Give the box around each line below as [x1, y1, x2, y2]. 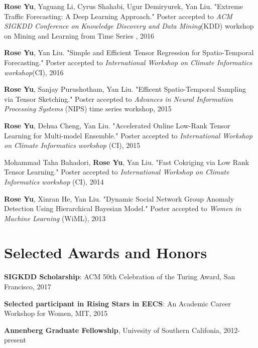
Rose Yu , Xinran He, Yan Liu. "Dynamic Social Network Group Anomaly [4, 193, 234, 204]
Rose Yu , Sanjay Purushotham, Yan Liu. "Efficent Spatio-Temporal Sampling [4, 84, 246, 94]
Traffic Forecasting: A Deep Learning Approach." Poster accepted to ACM [4, 11, 232, 21]
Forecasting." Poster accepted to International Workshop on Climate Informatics [4, 57, 252, 67]
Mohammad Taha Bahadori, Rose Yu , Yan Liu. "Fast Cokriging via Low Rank [4, 156, 249, 167]
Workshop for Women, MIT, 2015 [4, 308, 108, 318]
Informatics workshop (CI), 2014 [4, 176, 104, 187]
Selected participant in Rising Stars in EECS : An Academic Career [4, 298, 231, 308]
